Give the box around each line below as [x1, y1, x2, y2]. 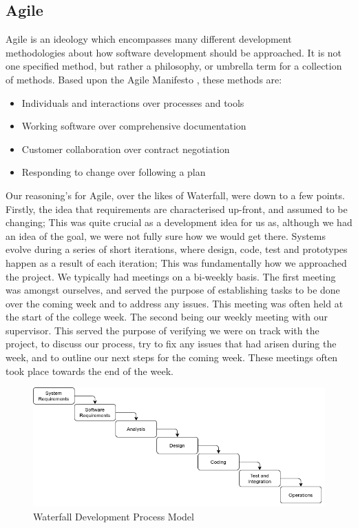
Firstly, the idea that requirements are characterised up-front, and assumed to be [6, 201, 348, 216]
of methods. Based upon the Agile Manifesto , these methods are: [6, 72, 282, 86]
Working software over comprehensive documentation [21, 119, 246, 133]
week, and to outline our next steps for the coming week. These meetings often [6, 350, 338, 365]
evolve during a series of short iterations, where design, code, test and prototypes [6, 242, 348, 256]
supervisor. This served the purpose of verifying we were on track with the [6, 323, 319, 337]
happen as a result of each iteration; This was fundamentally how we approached [6, 255, 347, 270]
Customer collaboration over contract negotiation [21, 141, 230, 156]
